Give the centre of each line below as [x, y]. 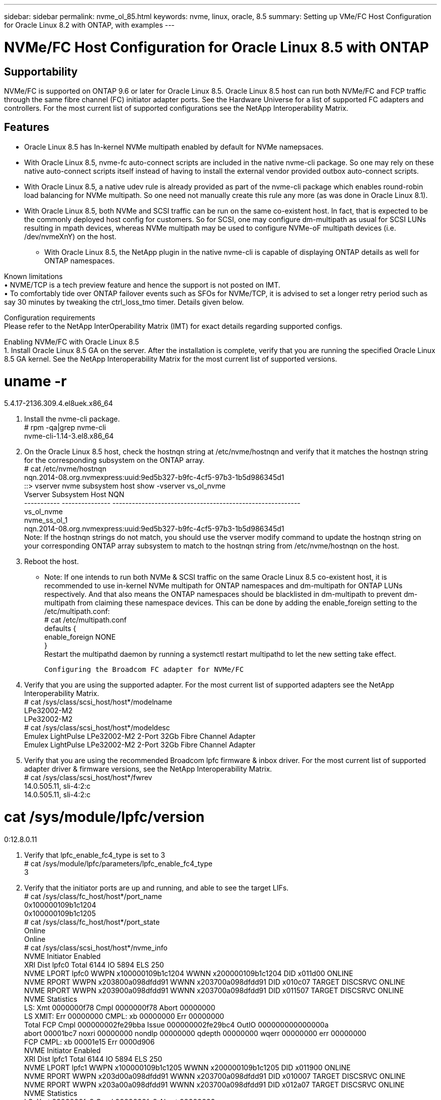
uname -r [35, 381]
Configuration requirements [50, 317]
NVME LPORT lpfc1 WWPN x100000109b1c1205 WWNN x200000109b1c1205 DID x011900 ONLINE [188, 1067]
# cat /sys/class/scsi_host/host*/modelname [98, 702]
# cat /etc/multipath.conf [86, 620]
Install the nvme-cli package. [72, 419]
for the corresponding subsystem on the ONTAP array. [115, 460]
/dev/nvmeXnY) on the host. [70, 236]
